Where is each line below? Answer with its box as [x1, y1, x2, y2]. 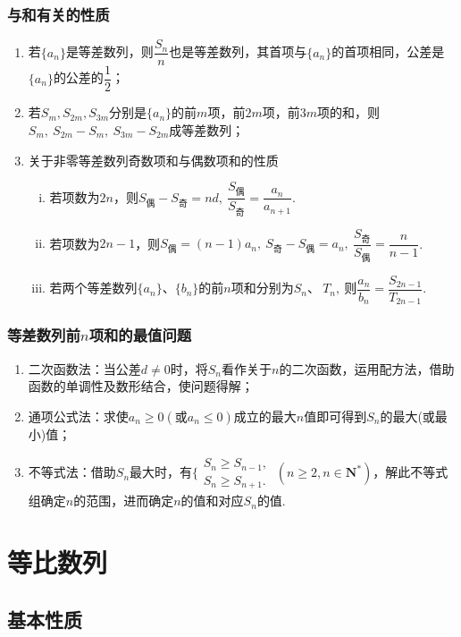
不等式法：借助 [28, 463, 116, 481]
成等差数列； [169, 120, 245, 139]
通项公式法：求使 [28, 406, 129, 425]
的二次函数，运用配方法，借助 [279, 359, 455, 378]
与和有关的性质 [7, 3, 110, 25]
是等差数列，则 [65, 42, 154, 61]
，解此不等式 [373, 463, 448, 481]
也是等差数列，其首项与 [169, 42, 307, 61]
